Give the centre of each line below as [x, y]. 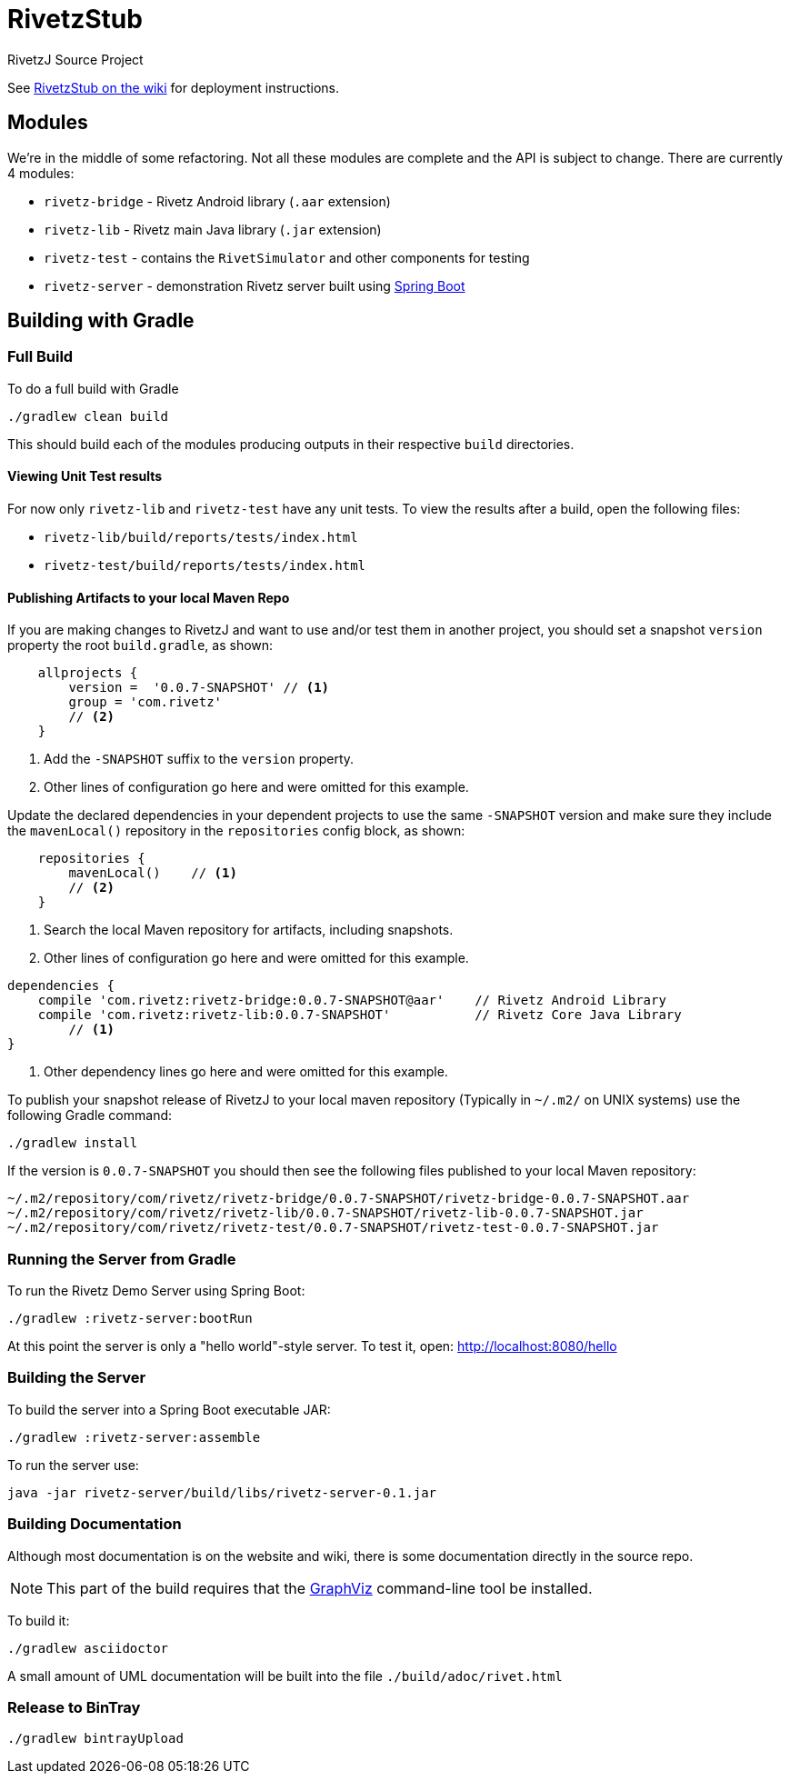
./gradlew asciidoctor [88, 1648]
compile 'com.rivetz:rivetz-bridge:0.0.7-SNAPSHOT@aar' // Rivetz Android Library [352, 1001]
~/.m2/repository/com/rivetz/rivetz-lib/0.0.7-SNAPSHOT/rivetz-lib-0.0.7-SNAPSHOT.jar [325, 1213]
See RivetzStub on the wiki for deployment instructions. [174, 87]
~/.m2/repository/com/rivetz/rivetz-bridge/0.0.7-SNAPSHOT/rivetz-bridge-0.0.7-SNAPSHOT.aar [349, 1199]
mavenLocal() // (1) [153, 873]
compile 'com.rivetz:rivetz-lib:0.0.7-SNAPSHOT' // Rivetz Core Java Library [360, 1015]
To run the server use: [73, 1465]
